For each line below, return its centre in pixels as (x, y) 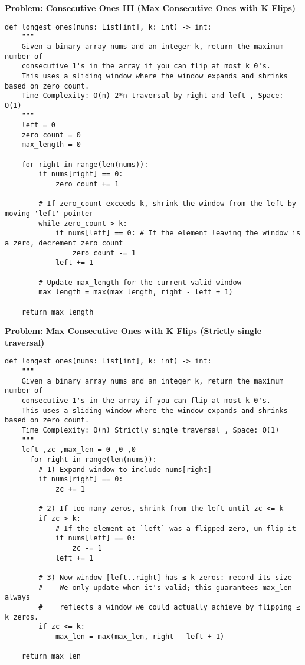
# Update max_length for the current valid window (140, 282)
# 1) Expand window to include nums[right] (125, 469)
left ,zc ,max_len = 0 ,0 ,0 (78, 450)
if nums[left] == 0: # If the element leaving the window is (178, 233)
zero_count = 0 (51, 135)
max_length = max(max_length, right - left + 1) (136, 292)
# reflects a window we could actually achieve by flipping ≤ (170, 607)
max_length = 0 (51, 145)
